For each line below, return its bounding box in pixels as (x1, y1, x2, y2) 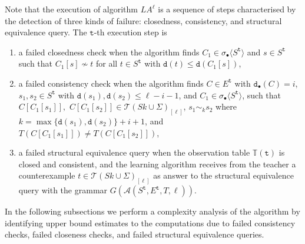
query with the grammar (18, 184, 108, 196)
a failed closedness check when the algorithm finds (18, 45, 200, 58)
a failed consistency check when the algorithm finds (18, 77, 204, 89)
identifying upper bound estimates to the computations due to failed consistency (5, 216, 296, 229)
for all (95, 57, 118, 70)
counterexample (18, 169, 75, 182)
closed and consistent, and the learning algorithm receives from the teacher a (18, 157, 296, 170)
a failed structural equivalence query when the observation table (18, 146, 250, 159)
